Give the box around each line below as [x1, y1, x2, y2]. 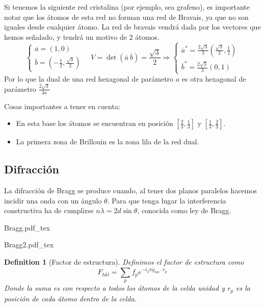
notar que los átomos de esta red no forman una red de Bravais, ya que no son [4, 11, 249, 22]
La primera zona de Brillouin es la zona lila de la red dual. [16, 136, 199, 147]
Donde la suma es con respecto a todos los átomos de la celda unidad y [4, 283, 225, 293]
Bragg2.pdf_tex [4, 239, 54, 250]
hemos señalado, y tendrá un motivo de [4, 31, 127, 42]
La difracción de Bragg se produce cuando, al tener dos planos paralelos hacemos [4, 185, 257, 196]
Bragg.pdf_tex [4, 222, 50, 233]
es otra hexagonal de [181, 73, 246, 84]
